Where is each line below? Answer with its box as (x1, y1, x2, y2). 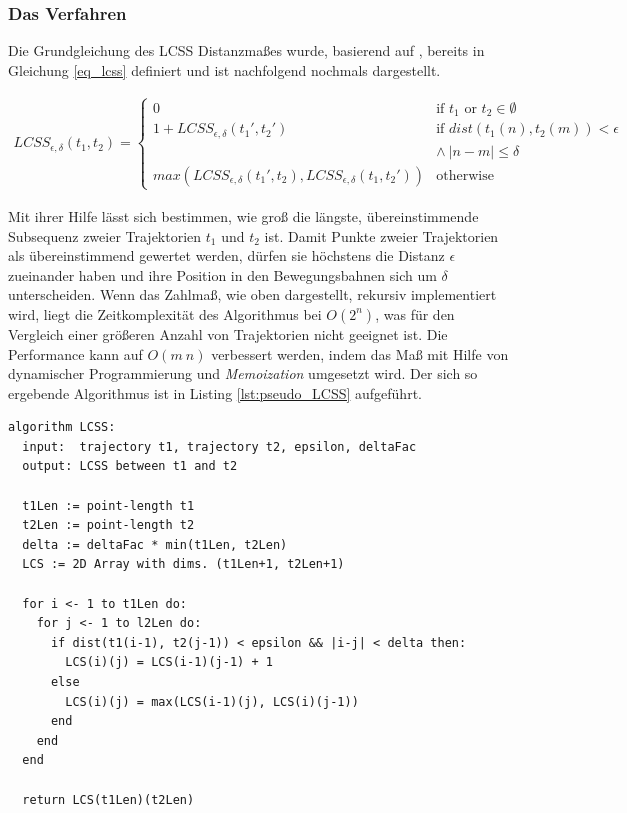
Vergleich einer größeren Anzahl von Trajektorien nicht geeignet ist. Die (8, 323, 448, 344)
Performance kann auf (8, 343, 143, 364)
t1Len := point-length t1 (22, 498, 195, 513)
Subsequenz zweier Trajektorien (8, 225, 202, 246)
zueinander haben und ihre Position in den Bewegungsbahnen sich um (8, 264, 437, 285)
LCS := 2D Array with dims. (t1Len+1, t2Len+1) (22, 557, 345, 572)
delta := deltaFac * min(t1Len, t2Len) (22, 537, 288, 552)
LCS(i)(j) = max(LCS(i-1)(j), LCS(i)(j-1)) (65, 694, 359, 709)
